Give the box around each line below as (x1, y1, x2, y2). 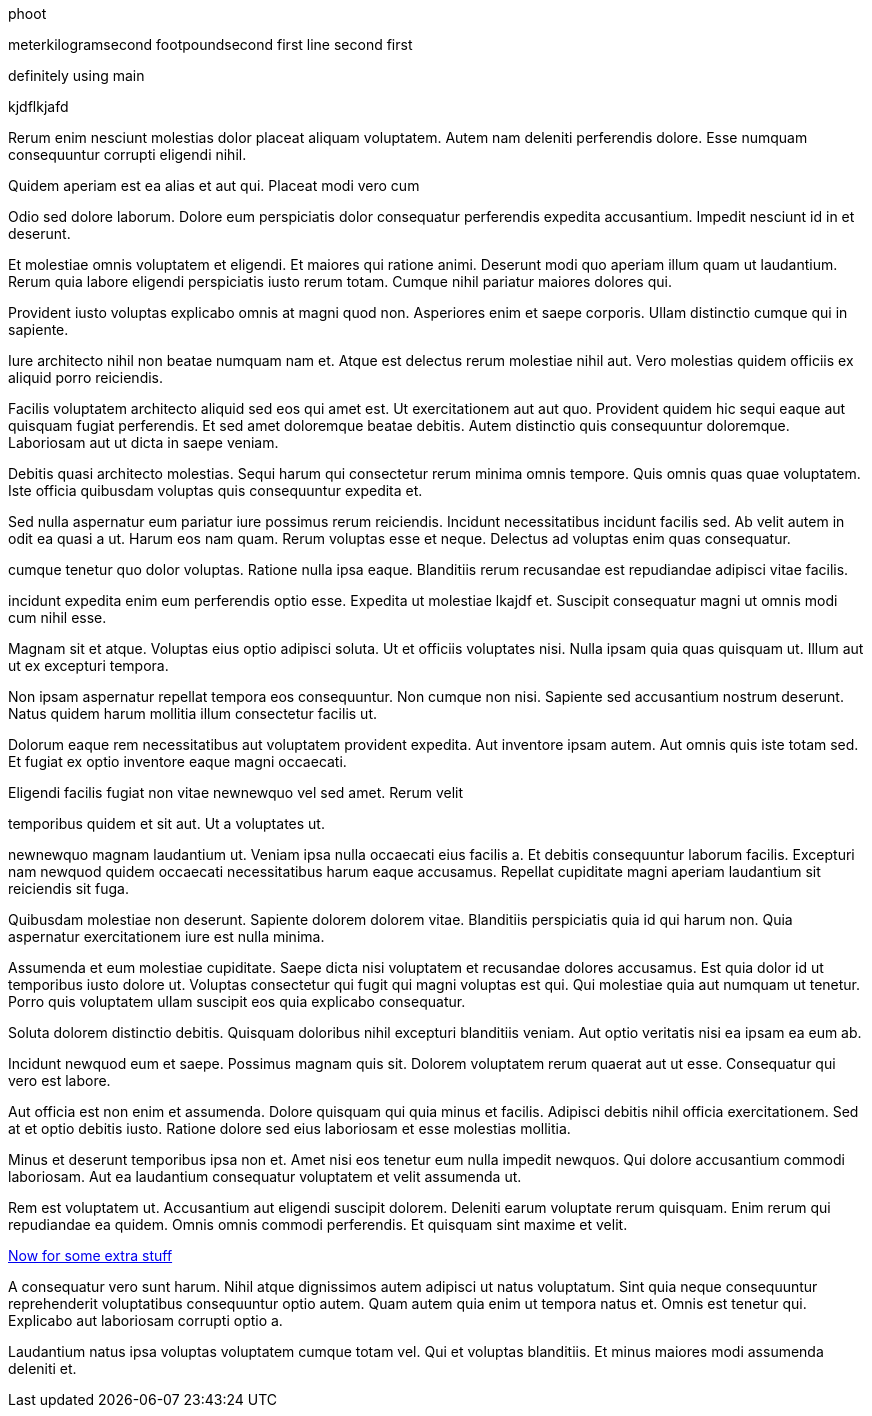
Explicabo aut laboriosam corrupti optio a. (8, 1312, 283, 1329)
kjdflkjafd (8, 98, 69, 115)
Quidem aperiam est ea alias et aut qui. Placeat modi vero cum (8, 177, 420, 194)
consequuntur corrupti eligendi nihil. (8, 146, 247, 163)
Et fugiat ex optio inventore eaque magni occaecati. (8, 753, 347, 770)
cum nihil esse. (8, 609, 107, 626)
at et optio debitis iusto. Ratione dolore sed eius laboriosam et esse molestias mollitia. (8, 1120, 571, 1137)
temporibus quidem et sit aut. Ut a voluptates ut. (8, 815, 325, 832)
